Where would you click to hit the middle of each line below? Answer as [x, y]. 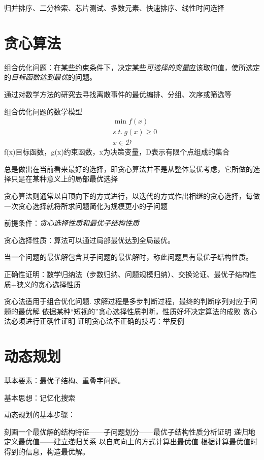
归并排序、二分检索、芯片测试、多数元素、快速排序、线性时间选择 [114, 8]
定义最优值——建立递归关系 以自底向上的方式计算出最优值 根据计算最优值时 [131, 441]
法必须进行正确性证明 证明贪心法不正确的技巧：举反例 [94, 321]
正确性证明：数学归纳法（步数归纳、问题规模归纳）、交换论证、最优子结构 [127, 274]
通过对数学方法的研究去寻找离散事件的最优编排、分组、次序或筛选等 [118, 94]
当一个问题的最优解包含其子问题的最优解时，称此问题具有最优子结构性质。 [128, 257]
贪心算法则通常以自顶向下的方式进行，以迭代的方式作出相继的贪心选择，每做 [132, 195]
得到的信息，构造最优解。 [47, 451]
